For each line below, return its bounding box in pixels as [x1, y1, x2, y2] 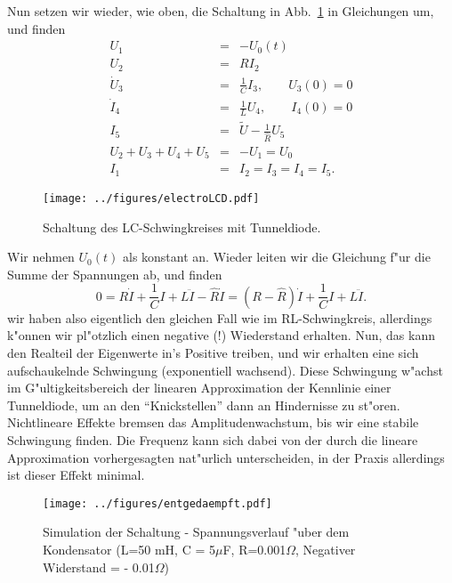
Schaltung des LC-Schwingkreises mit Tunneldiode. [43, 217, 321, 236]
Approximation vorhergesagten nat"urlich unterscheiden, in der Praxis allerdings [7, 448, 445, 466]
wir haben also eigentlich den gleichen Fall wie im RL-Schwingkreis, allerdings [7, 308, 432, 327]
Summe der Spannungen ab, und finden [7, 264, 222, 283]
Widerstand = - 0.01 [43, 557, 155, 576]
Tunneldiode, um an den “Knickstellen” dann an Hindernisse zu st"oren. [7, 395, 400, 414]
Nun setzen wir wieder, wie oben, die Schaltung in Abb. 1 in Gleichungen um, [7, 2, 434, 20]
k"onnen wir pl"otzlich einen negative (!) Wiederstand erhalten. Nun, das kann [7, 326, 435, 344]
